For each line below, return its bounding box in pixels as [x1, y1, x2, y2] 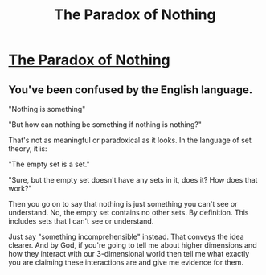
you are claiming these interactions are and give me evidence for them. [8, 257, 243, 267]
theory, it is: [8, 144, 47, 154]
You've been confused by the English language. [8, 83, 253, 96]
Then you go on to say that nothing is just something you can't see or [8, 199, 239, 208]
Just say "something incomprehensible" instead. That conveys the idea [8, 232, 244, 241]
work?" [8, 183, 32, 193]
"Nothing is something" [8, 105, 86, 113]
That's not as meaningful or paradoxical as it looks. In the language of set [8, 135, 252, 145]
